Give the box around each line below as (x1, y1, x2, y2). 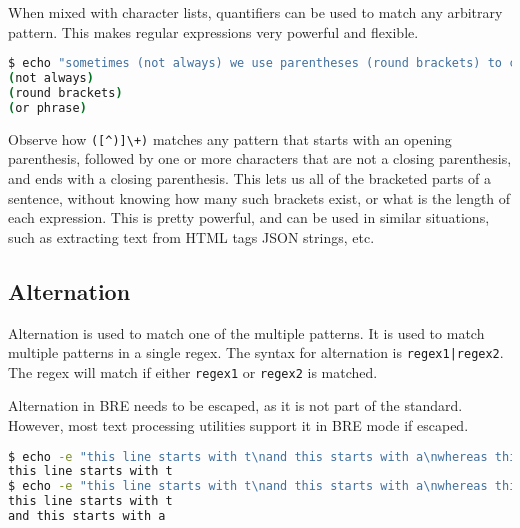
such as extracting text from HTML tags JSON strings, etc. (8, 226, 375, 247)
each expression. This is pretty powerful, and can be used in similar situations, (8, 207, 490, 228)
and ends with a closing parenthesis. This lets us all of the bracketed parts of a (8, 167, 491, 188)
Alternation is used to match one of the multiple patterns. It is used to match (8, 322, 485, 343)
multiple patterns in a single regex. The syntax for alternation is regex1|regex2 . (8, 342, 504, 363)
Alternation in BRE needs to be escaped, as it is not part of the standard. (8, 395, 463, 416)
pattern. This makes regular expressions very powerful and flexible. (8, 21, 419, 42)
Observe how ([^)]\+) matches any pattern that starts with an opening (8, 128, 452, 149)
